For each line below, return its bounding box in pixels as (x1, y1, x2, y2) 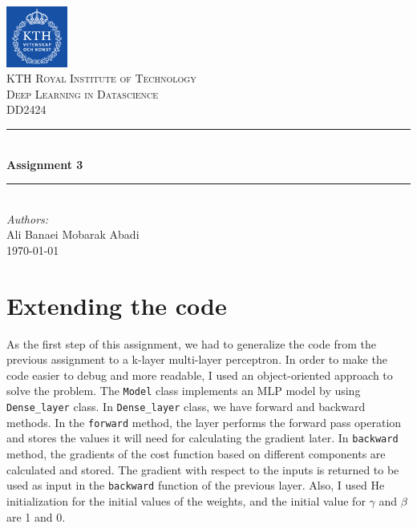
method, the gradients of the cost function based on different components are (6, 445, 386, 462)
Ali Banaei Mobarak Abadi (6, 226, 140, 243)
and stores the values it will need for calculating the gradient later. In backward (6, 429, 399, 446)
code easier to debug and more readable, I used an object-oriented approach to (6, 366, 393, 383)
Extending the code (6, 288, 227, 321)
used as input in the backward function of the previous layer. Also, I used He (6, 477, 385, 494)
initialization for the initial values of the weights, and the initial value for (6, 492, 366, 509)
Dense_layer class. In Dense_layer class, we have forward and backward (6, 398, 366, 415)
